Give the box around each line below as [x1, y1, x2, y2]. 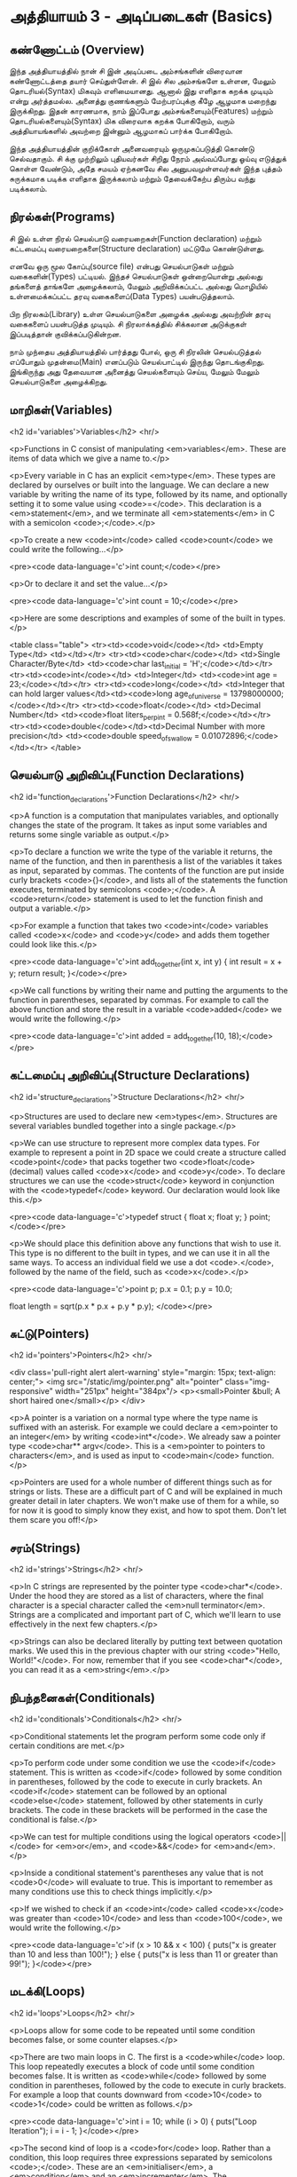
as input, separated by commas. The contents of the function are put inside [9, 866, 285, 876]
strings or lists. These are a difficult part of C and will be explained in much [9, 1486, 284, 1497]
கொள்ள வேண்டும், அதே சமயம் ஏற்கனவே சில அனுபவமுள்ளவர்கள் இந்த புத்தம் [9, 163, 283, 174]
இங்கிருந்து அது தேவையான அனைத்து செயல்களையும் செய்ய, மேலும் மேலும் [9, 366, 260, 376]
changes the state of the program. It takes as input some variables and [9, 819, 268, 831]
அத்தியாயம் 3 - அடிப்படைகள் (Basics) [9, 6, 273, 27]
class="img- [224, 1376, 270, 1387]
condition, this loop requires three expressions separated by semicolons [9, 2151, 273, 2163]
